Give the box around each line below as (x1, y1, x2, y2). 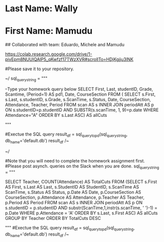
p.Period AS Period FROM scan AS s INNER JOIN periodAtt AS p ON (5, 200, 143, 206)
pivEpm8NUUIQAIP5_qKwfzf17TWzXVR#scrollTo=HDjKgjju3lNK (5, 56, 134, 62)
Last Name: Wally (5, 3, 78, 14)
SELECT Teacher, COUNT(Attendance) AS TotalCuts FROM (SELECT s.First (5, 179, 157, 185)
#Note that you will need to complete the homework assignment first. (5, 158, 145, 163)
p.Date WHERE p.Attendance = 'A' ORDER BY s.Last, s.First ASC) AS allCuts (5, 210, 158, 216)
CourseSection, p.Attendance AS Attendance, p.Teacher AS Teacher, (5, 194, 145, 200)
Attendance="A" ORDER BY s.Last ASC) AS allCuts (5, 112, 107, 118)
